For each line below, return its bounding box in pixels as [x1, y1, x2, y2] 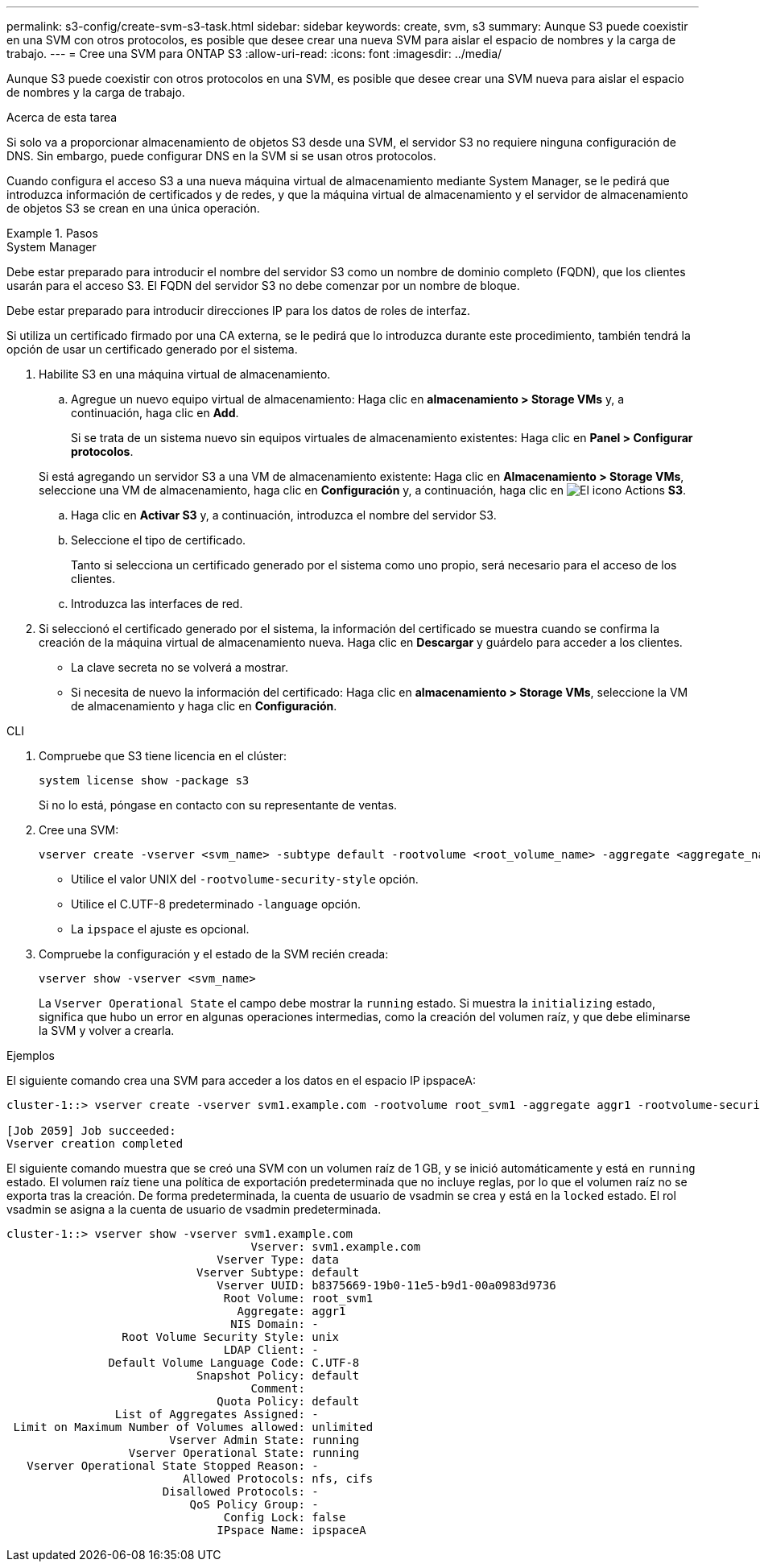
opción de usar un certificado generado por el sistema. [6, 342, 298, 356]
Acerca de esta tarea [6, 110, 118, 124]
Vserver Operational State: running [128, 1446, 360, 1459]
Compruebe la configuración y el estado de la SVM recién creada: [39, 947, 389, 961]
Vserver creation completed [6, 1137, 184, 1150]
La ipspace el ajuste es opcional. [71, 922, 250, 936]
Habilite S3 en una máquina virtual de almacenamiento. [39, 367, 331, 381]
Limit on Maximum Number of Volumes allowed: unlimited [13, 1421, 374, 1434]
